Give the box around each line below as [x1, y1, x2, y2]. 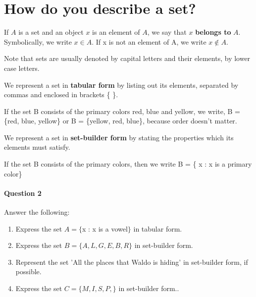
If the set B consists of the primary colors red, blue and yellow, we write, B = [4, 106, 240, 116]
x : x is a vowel [82, 223, 128, 234]
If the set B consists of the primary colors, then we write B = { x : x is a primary [4, 159, 252, 169]
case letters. [4, 62, 40, 73]
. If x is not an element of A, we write [92, 36, 206, 47]
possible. [15, 266, 42, 277]
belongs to [195, 27, 231, 37]
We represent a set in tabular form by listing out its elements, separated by [4, 79, 239, 90]
